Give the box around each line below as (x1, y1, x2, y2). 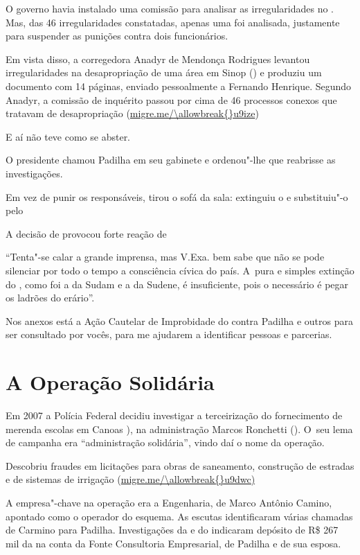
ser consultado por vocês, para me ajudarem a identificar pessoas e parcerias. (6, 327, 332, 342)
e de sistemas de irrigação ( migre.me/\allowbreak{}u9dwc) (6, 472, 255, 486)
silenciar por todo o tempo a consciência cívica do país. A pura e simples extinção (6, 263, 354, 277)
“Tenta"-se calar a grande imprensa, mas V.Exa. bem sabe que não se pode (6, 249, 325, 264)
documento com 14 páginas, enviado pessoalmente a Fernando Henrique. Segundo (6, 78, 352, 93)
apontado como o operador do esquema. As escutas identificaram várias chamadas (6, 509, 353, 523)
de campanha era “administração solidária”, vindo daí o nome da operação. (6, 435, 325, 450)
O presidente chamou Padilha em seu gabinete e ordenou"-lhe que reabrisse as (6, 152, 336, 167)
